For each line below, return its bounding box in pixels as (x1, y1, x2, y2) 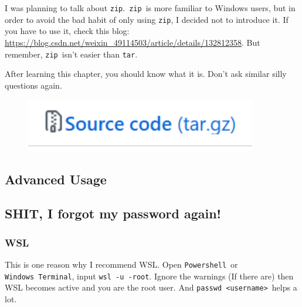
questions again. (5, 79, 62, 91)
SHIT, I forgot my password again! (5, 204, 221, 222)
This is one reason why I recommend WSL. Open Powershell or (5, 258, 238, 270)
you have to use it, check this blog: (5, 25, 130, 37)
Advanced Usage (5, 170, 107, 188)
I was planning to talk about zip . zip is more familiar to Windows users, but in (5, 2, 296, 14)
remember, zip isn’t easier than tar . (5, 48, 138, 60)
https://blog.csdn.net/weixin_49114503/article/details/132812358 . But (5, 36, 260, 48)
